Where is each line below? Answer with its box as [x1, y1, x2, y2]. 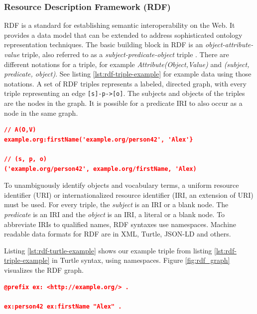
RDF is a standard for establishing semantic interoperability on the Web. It [4, 20, 235, 30]
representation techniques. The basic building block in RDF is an [4, 39, 203, 50]
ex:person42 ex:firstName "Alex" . [4, 303, 122, 310]
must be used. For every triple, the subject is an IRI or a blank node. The [4, 199, 229, 210]
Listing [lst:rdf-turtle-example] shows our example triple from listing [4, 245, 212, 255]
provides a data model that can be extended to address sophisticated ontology [4, 29, 243, 40]
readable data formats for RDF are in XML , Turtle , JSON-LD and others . [4, 229, 231, 239]
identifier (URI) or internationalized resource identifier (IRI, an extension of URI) [4, 189, 254, 200]
